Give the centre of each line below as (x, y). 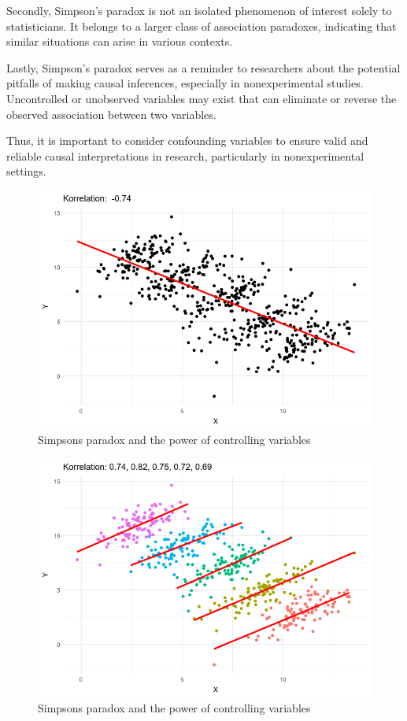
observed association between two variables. (111, 114)
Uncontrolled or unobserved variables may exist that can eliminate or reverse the (202, 98)
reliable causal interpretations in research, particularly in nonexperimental (185, 155)
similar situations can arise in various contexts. (120, 41)
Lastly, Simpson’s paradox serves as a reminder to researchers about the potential (203, 67)
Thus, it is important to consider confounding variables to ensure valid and (187, 141)
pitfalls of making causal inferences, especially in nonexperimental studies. (185, 83)
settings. (26, 171)
